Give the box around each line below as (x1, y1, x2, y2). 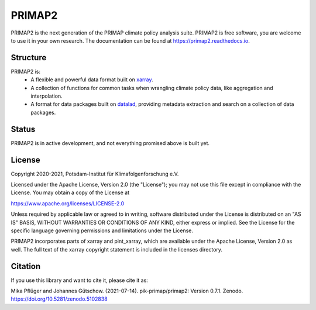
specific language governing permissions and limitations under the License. (11, 227, 193, 234)
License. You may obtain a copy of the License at (11, 189, 130, 196)
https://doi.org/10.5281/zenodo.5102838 (11, 295, 108, 302)
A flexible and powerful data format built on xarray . (30, 76, 153, 83)
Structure (11, 53, 47, 63)
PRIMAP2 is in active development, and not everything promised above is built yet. (11, 139, 210, 146)
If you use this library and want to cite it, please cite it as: (11, 277, 149, 284)
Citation (11, 261, 41, 271)
